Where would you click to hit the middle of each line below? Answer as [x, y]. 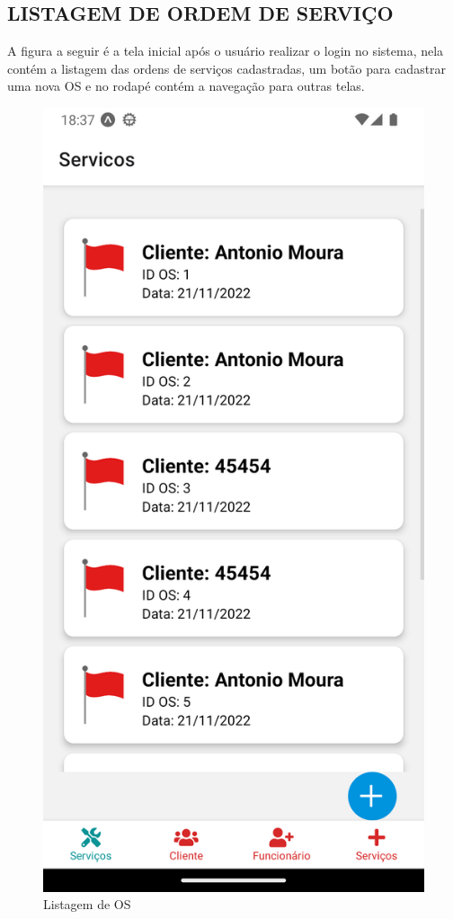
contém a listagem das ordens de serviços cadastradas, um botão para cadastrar [227, 68]
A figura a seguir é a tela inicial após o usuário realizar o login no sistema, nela [226, 51]
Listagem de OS [87, 904]
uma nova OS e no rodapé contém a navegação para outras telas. [186, 86]
